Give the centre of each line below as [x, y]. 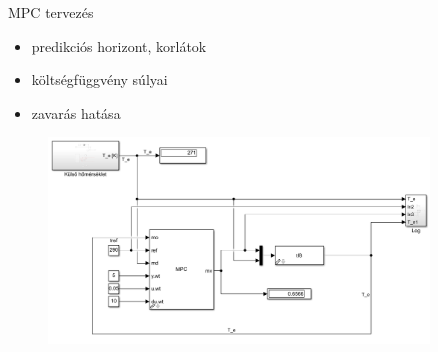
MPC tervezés [51, 12]
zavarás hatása [76, 112]
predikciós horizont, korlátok [119, 45]
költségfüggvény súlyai [99, 79]
